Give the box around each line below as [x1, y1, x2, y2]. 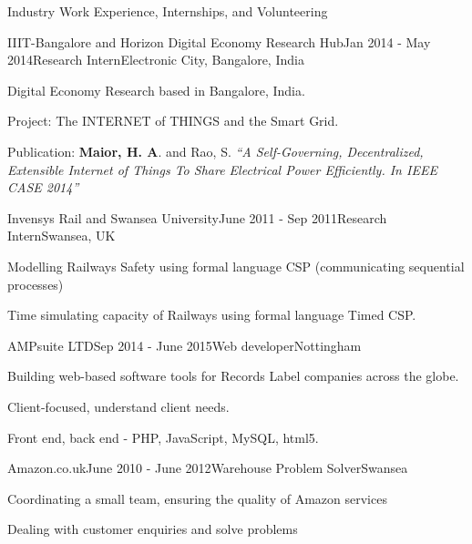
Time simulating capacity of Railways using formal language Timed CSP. [7, 305, 416, 324]
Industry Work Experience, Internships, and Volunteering [7, 2, 328, 20]
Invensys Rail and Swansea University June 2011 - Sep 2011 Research [7, 208, 387, 227]
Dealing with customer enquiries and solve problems [7, 519, 298, 539]
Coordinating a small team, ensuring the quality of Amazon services [7, 488, 387, 508]
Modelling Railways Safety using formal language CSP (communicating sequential [7, 256, 465, 275]
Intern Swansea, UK [7, 226, 116, 245]
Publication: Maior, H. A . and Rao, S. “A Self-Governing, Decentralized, [7, 141, 424, 160]
